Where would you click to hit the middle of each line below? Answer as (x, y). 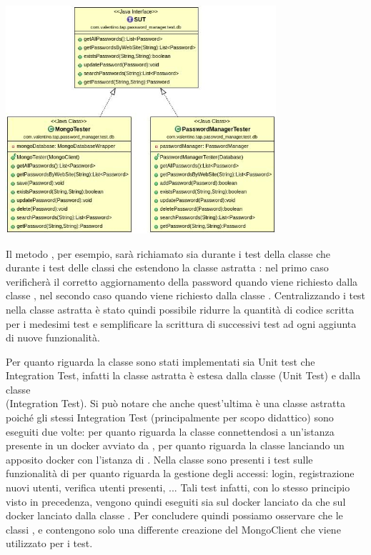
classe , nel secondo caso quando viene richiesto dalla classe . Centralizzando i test (186, 295)
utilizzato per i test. (49, 543)
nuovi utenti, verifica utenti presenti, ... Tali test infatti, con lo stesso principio (178, 487)
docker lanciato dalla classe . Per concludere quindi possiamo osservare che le (174, 515)
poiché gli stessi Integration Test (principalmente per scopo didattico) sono (170, 417)
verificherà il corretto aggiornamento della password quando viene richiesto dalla (182, 281)
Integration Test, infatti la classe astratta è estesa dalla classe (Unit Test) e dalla (183, 375)
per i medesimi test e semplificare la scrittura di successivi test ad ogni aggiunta (181, 323)
